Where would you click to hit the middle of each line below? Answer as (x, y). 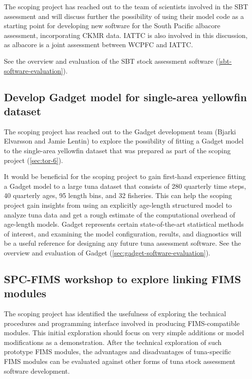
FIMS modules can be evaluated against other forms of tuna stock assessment (120, 361)
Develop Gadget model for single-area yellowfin (126, 97)
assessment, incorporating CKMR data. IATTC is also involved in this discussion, (126, 35)
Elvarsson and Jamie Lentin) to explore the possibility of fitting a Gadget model (124, 141)
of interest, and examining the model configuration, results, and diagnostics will (123, 233)
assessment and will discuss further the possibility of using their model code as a (124, 16)
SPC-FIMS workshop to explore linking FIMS (123, 279)
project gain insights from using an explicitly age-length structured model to (118, 205)
